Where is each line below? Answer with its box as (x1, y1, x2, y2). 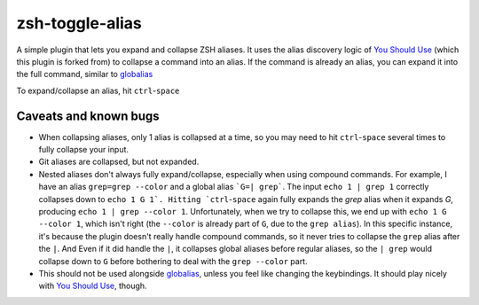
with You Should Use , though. (38, 280, 147, 292)
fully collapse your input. (38, 145, 129, 155)
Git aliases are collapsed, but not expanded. (38, 156, 200, 168)
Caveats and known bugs (16, 108, 160, 123)
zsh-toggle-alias (16, 13, 142, 33)
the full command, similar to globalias (16, 69, 153, 80)
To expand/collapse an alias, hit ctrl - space (16, 85, 180, 96)
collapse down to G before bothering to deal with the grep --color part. (38, 255, 308, 266)
